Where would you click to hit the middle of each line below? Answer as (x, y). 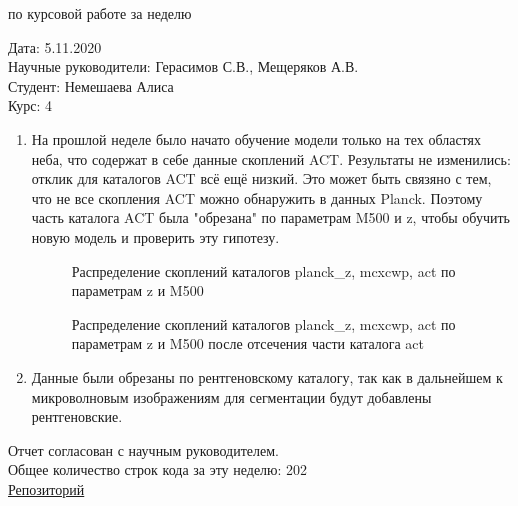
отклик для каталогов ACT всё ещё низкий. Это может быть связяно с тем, (261, 178)
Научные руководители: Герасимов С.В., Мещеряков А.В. (183, 66)
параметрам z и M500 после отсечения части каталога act (248, 343)
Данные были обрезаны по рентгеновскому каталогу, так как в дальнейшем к (267, 376)
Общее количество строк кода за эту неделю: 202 (158, 469)
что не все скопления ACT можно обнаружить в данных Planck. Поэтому (257, 197)
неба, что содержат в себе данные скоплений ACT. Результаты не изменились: (271, 158)
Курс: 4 (30, 105)
